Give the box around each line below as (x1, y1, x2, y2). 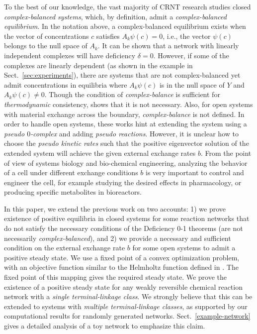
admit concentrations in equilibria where (4, 79, 127, 90)
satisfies (96, 30, 120, 41)
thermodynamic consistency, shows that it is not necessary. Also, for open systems (4, 99, 253, 109)
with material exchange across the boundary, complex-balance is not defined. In (4, 109, 245, 119)
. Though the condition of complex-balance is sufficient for (44, 89, 220, 100)
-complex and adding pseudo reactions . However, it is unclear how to (30, 128, 239, 138)
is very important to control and (146, 167, 244, 178)
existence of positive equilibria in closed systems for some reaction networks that (4, 213, 250, 223)
